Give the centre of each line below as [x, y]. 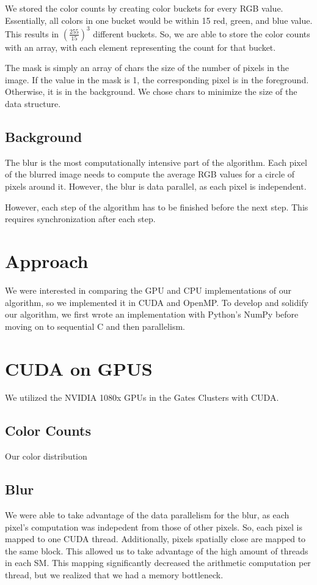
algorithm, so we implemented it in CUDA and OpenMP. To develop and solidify [157, 302]
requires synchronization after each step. [80, 219]
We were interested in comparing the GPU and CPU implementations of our [148, 290]
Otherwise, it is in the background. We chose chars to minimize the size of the [151, 91]
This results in [32, 33]
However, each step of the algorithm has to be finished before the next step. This [157, 207]
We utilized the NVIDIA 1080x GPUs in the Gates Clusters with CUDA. [142, 397]
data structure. [33, 104]
